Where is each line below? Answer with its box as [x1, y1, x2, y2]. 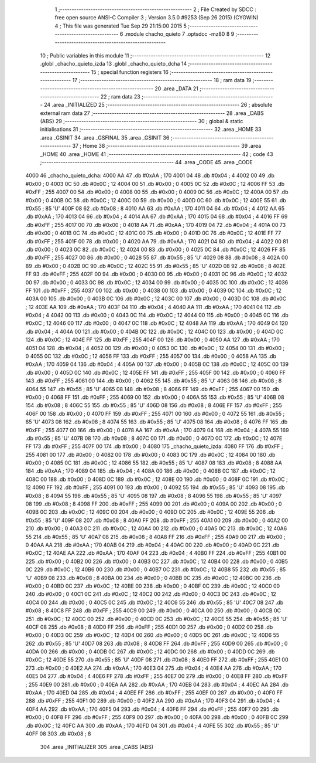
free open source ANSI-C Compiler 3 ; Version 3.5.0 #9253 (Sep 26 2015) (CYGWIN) [54, 14, 259, 21]
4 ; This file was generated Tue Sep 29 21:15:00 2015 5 [54, 22, 187, 29]
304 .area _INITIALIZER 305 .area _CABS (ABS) [40, 744, 154, 751]
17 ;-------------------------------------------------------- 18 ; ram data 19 [72, 77, 252, 84]
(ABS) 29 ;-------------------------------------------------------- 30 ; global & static [40, 118, 243, 125]
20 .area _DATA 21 [154, 85, 198, 92]
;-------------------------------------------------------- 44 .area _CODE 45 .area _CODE [40, 159, 253, 166]
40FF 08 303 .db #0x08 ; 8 [25, 730, 91, 737]
